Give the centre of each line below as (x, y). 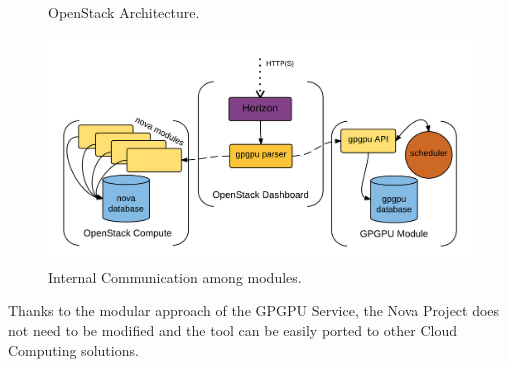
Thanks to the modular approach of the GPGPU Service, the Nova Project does (254, 310)
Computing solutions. (73, 349)
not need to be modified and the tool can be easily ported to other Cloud (232, 330)
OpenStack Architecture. (124, 12)
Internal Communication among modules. (175, 276)
